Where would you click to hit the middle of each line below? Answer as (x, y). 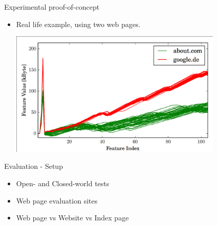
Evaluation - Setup (34, 166)
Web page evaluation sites (57, 200)
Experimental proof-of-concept (52, 7)
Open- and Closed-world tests (63, 183)
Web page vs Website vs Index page (72, 218)
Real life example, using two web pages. (78, 24)
